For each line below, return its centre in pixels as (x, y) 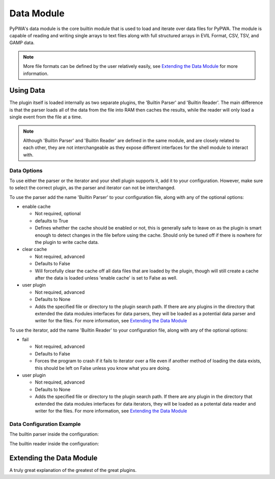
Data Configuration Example (45, 424)
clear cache (35, 249)
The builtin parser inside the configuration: (54, 434)
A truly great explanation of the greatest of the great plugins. (73, 470)
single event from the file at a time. (46, 117)
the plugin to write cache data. (67, 242)
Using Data (27, 91)
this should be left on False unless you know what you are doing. (103, 368)
